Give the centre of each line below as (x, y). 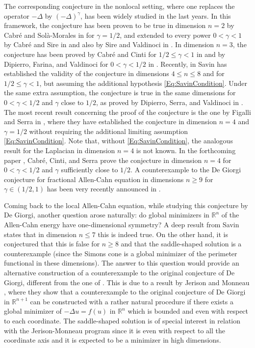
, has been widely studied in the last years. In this (156, 15)
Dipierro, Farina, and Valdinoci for (56, 64)
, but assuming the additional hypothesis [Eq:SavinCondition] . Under (143, 83)
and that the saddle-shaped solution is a (181, 244)
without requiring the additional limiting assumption (109, 131)
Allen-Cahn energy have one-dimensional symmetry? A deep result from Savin (122, 225)
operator (17, 15)
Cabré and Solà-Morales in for (49, 35)
